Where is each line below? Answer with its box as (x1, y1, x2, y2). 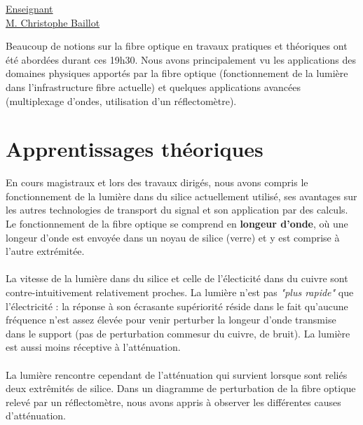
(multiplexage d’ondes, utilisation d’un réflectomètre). (6, 93, 237, 108)
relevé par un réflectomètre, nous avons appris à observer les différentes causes (6, 394, 341, 409)
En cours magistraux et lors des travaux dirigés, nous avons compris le (6, 175, 308, 190)
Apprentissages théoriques (6, 134, 263, 163)
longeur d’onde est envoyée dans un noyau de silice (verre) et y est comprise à (6, 230, 340, 244)
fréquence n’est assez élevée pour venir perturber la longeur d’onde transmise (6, 312, 336, 327)
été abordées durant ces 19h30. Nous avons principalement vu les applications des (6, 52, 356, 67)
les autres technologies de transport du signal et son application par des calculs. (6, 202, 348, 217)
